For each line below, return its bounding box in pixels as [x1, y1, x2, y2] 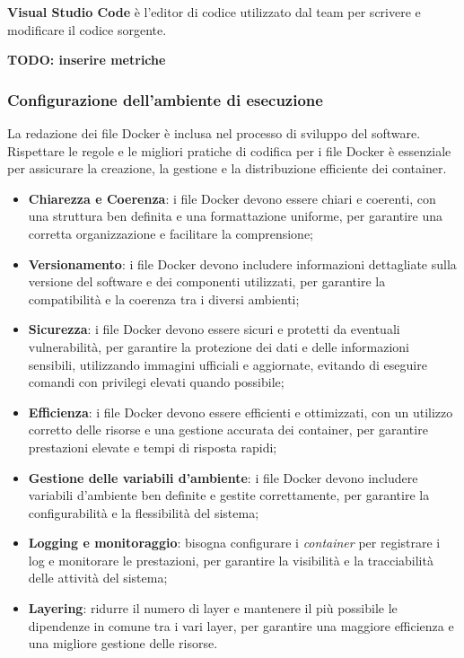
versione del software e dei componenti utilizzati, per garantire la [28, 272, 386, 291]
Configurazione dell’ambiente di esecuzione [7, 88, 323, 110]
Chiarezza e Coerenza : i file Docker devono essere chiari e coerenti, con [28, 189, 436, 207]
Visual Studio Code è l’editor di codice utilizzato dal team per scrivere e [7, 3, 421, 21]
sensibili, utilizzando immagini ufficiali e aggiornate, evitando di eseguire [28, 355, 427, 373]
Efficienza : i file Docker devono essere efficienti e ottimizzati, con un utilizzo [28, 402, 453, 421]
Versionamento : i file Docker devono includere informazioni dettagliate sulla [28, 254, 457, 273]
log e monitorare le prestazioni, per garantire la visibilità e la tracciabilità [28, 550, 433, 569]
